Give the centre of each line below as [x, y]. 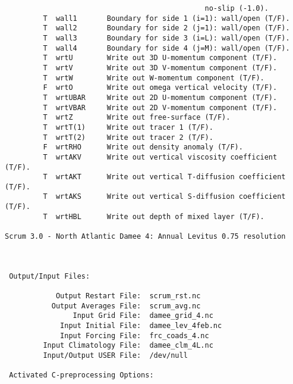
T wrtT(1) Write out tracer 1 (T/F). [128, 127]
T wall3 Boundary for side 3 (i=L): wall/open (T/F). [166, 38]
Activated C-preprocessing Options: [81, 375]
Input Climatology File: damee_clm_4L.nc [128, 346]
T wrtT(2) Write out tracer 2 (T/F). [128, 137]
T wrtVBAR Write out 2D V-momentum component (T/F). [160, 107]
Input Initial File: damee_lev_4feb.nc [141, 326]
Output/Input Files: [50, 276]
